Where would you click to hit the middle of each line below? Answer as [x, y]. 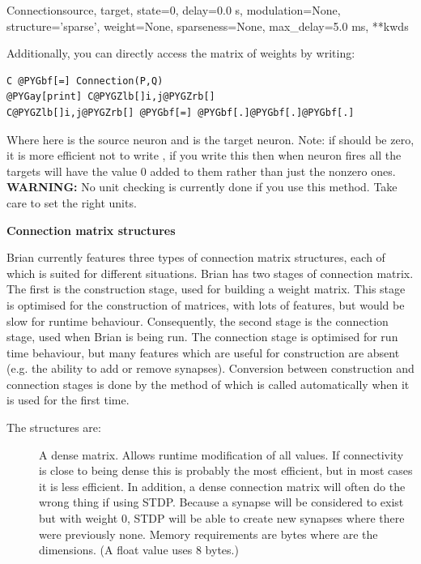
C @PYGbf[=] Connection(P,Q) [85, 81]
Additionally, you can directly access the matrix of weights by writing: [181, 53]
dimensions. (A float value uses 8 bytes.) [139, 550]
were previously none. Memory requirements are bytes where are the [208, 534]
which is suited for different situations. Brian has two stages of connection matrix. [210, 273]
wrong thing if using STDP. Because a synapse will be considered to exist [221, 502]
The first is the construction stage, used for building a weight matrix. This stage [206, 289]
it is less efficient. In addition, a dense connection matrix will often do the [222, 486]
